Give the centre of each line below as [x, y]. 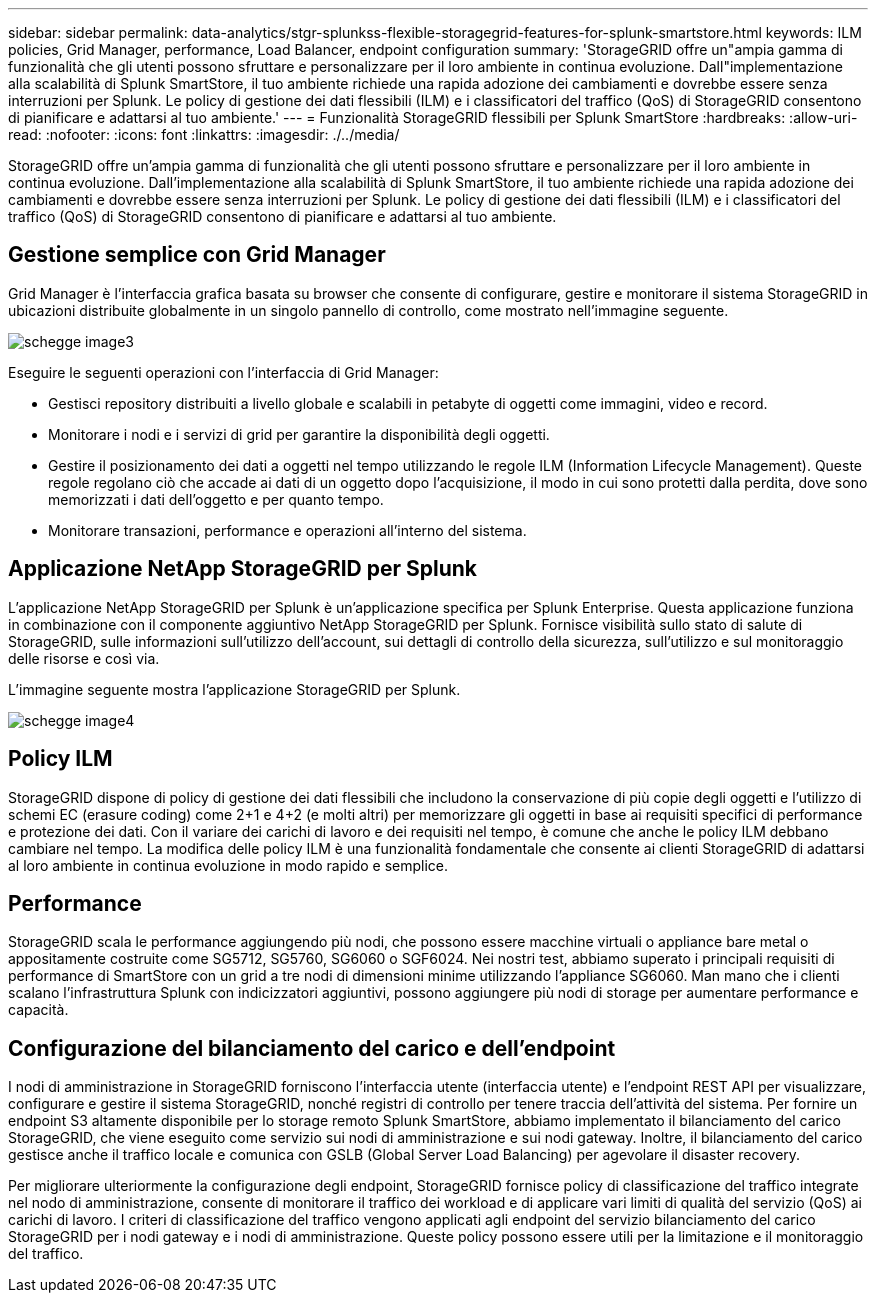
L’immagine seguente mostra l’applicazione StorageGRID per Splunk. [234, 689]
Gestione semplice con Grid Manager [197, 255]
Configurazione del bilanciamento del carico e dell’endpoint [312, 1048]
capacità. [38, 1010]
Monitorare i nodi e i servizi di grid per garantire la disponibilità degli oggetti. [299, 434]
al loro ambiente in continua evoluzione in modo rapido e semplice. [228, 865]
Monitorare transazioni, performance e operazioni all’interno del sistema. [287, 530]
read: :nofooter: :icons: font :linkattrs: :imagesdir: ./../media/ [204, 134]
